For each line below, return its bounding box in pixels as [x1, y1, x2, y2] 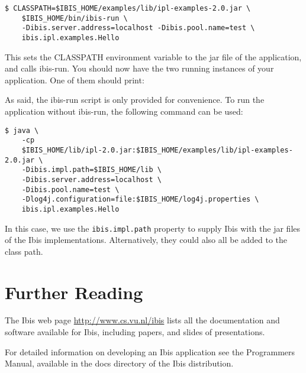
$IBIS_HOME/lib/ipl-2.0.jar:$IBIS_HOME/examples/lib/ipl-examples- [21, 145, 293, 154]
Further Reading [5, 280, 143, 304]
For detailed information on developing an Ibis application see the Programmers [5, 345, 295, 358]
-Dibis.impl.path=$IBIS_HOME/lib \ [21, 166, 162, 174]
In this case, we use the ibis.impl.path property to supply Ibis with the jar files [5, 222, 301, 234]
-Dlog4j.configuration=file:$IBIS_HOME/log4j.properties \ [21, 195, 259, 204]
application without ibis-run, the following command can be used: [5, 105, 243, 117]
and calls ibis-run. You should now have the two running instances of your [5, 62, 274, 74]
